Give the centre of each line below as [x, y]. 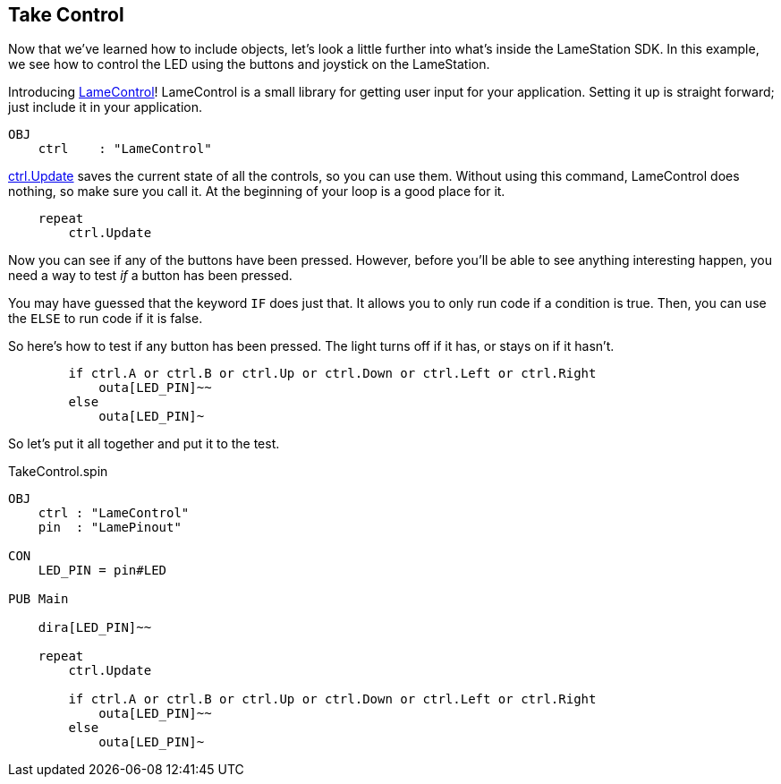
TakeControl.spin [58, 472]
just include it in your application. [106, 107]
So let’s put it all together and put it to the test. [144, 444]
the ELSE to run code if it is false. [106, 319]
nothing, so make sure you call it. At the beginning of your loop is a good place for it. [257, 192]
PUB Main [38, 599]
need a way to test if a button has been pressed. [150, 276]
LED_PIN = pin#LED [102, 571]
